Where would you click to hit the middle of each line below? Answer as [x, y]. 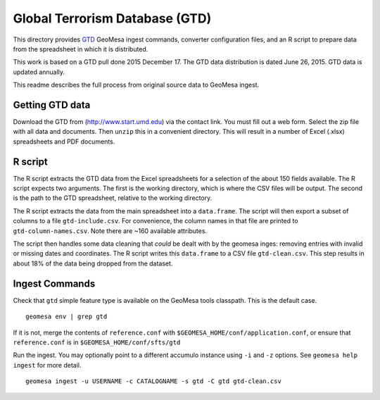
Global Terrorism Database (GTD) [112, 18]
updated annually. [39, 72]
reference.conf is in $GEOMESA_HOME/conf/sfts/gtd [97, 342]
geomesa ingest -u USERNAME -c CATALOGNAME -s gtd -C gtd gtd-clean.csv [153, 381]
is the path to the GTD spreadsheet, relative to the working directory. [113, 198]
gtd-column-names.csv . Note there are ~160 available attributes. [110, 231]
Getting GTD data [52, 105]
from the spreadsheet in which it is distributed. [81, 49]
